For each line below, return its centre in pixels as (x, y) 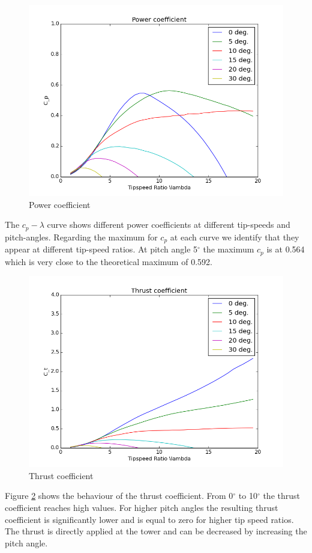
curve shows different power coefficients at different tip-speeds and (169, 225)
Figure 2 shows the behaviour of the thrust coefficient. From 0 (119, 496)
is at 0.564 (286, 249)
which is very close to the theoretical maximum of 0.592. (109, 261)
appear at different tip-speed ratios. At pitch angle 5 (101, 249)
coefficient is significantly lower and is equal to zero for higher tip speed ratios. (149, 519)
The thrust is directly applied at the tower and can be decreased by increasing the (156, 531)
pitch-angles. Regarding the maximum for (81, 237)
